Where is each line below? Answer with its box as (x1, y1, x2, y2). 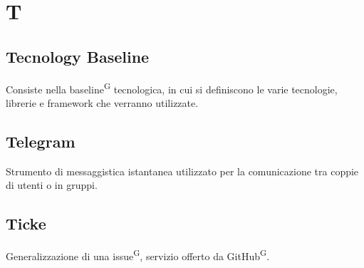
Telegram (6, 130, 76, 152)
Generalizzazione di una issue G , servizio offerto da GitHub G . (6, 247, 270, 263)
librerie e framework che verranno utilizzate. (6, 95, 199, 110)
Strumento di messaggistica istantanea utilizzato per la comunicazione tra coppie (6, 163, 359, 178)
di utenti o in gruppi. (6, 177, 98, 192)
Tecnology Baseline (6, 45, 150, 67)
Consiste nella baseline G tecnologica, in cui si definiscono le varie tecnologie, (6, 79, 338, 96)
